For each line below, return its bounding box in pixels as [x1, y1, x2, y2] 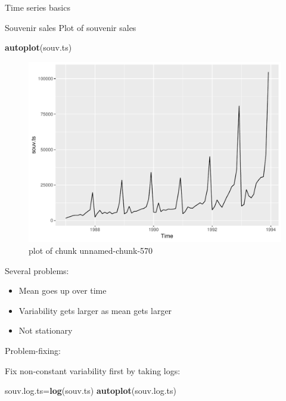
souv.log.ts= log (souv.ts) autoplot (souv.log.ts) [5, 384, 176, 397]
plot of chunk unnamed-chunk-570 [29, 244, 153, 257]
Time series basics [5, 1, 70, 13]
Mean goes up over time [18, 284, 107, 297]
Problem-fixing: [5, 344, 61, 357]
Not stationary [18, 324, 73, 337]
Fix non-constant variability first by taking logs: [5, 364, 181, 377]
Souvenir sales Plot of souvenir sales [5, 21, 136, 33]
